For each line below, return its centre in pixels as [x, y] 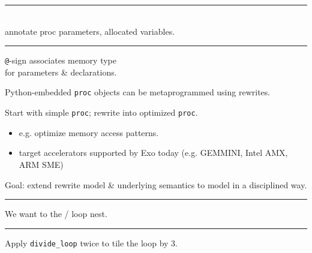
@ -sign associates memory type [61, 60]
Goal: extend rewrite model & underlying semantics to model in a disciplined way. [156, 184]
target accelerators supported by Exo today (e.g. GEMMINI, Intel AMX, [153, 153]
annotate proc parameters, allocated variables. [90, 31]
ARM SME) [41, 164]
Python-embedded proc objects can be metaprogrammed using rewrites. [138, 92]
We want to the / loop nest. [56, 214]
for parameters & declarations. [61, 72]
